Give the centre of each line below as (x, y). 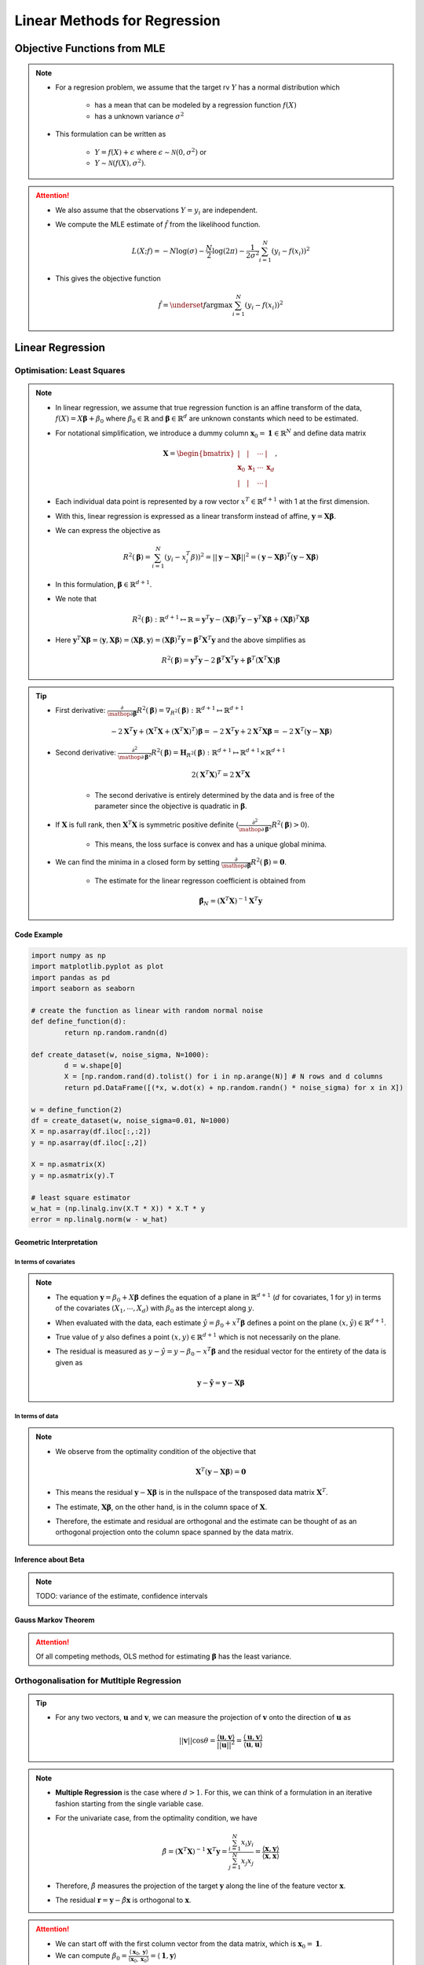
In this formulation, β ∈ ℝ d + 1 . (104, 584)
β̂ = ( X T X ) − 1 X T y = (195, 1851)
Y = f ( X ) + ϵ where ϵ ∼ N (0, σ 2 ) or (151, 151)
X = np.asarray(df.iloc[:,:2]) (91, 1131)
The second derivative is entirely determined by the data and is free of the (215, 795)
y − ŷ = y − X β (221, 1383)
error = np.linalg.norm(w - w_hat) (99, 1219)
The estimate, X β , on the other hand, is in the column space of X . (161, 1507)
